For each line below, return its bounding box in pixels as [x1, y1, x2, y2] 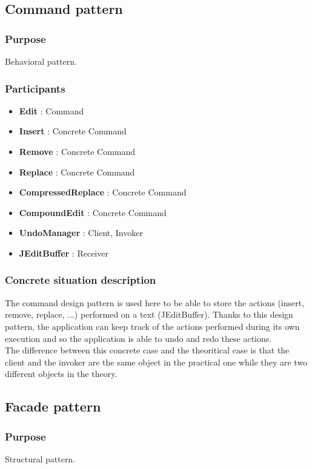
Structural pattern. [5, 452, 76, 465]
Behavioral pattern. [5, 55, 77, 67]
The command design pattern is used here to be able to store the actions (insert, [5, 296, 305, 309]
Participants [5, 80, 65, 96]
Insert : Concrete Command [19, 125, 127, 137]
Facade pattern [5, 397, 101, 416]
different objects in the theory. [5, 367, 118, 380]
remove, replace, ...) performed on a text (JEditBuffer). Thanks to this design [5, 308, 293, 321]
